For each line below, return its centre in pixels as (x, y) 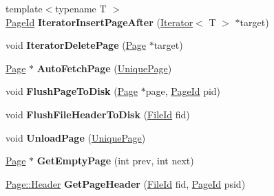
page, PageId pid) (183, 91)
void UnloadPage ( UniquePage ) (76, 137)
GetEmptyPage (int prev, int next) (115, 161)
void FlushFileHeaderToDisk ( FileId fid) (98, 114)
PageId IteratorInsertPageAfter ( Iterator (99, 22)
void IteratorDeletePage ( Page (76, 45)
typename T (81, 8)
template (24, 8)
